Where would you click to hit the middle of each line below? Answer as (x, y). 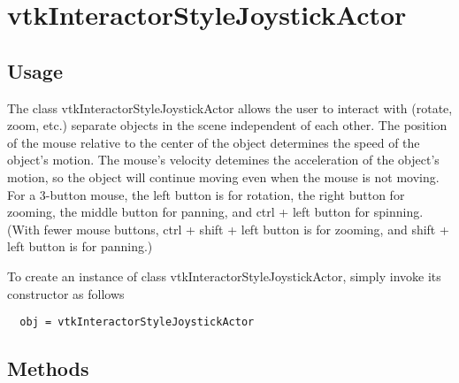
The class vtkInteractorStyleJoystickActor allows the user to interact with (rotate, (230, 107)
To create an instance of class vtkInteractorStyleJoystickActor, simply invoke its (224, 276)
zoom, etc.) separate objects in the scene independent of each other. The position (227, 125)
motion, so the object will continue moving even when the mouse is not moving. (223, 176)
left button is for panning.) (80, 246)
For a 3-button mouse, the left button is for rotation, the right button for (206, 194)
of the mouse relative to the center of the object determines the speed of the (214, 142)
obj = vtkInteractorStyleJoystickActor (137, 322)
